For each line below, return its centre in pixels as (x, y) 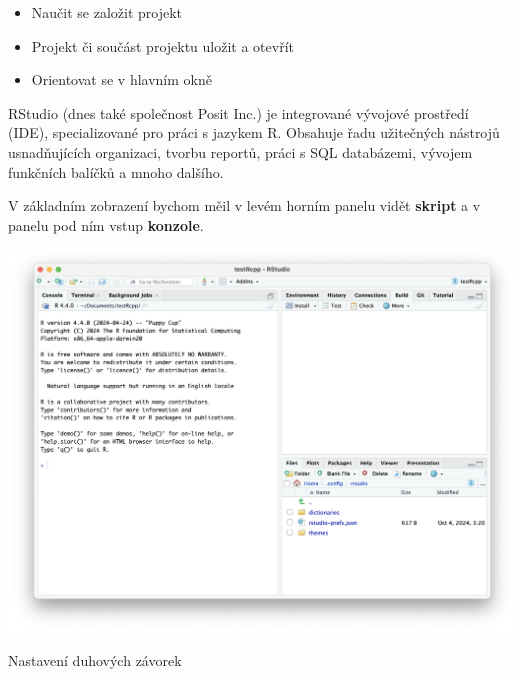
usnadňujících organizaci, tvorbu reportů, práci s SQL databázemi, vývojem (240, 151)
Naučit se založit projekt (107, 12)
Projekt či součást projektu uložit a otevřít (163, 45)
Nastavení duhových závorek (95, 660)
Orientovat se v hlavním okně (121, 79)
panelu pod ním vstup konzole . (106, 224)
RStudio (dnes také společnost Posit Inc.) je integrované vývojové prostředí (238, 112)
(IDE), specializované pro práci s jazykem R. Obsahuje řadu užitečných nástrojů (254, 132)
